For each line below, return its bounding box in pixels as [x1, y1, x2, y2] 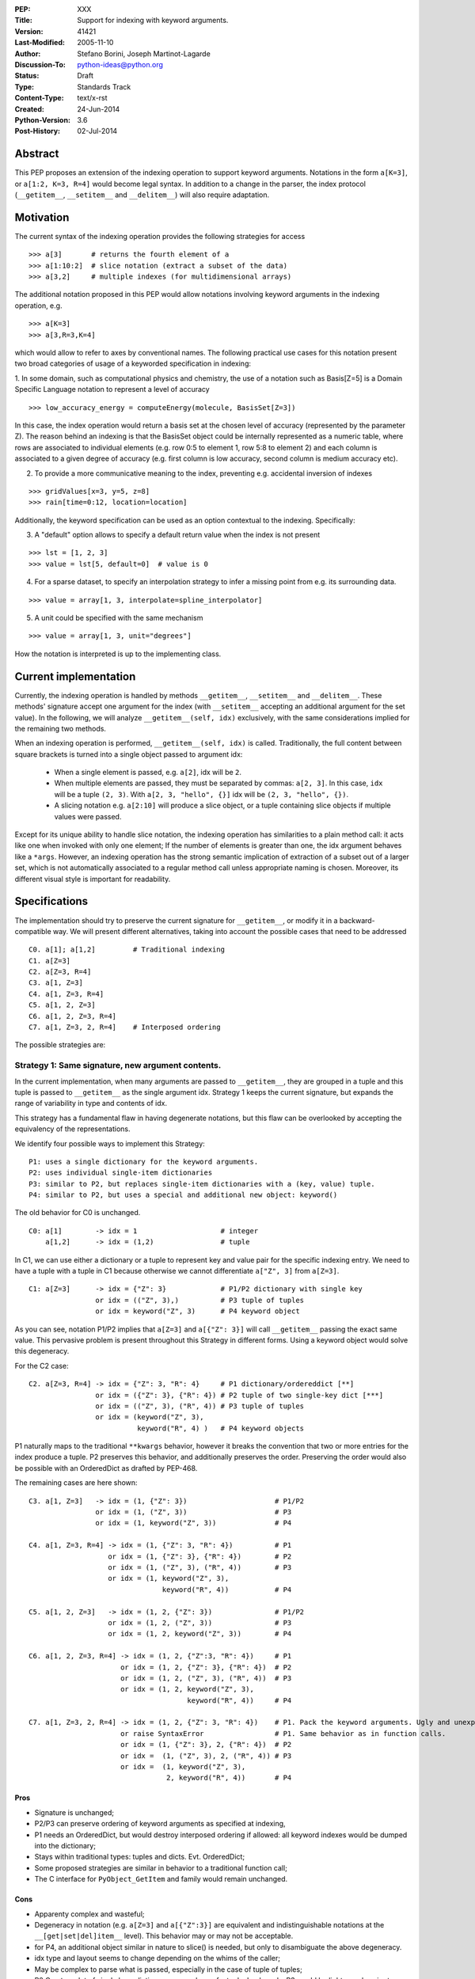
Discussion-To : [14, 59, 66, 69]
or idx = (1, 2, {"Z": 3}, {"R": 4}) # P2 [120, 1662, 292, 1672]
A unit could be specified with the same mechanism [34, 613, 203, 623]
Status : [14, 71, 40, 81]
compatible [14, 926, 51, 936]
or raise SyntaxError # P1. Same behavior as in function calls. [120, 1729, 446, 1738]
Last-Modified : [14, 38, 65, 47]
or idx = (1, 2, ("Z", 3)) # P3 [108, 1618, 292, 1627]
